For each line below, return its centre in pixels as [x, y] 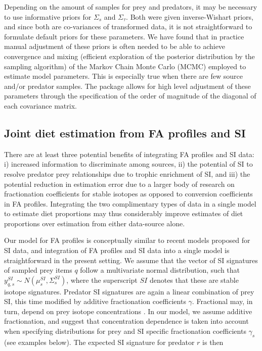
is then [213, 342]
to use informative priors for [48, 16]
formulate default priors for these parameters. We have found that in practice [124, 36]
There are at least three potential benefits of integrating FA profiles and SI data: [129, 154]
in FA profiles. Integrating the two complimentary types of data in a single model [130, 203]
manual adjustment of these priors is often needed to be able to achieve [115, 46]
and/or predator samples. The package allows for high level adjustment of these [127, 86]
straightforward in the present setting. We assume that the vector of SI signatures [131, 260]
